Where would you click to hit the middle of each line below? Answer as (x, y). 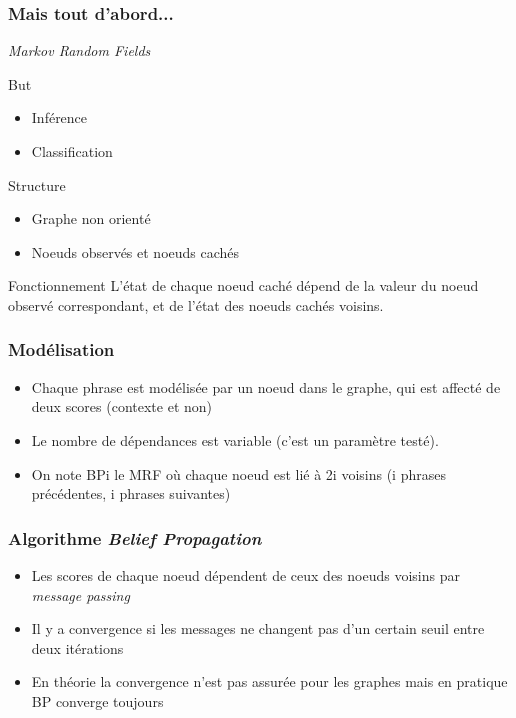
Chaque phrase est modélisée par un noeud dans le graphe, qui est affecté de (266, 386)
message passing (80, 594)
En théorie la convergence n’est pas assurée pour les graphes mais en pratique (269, 681)
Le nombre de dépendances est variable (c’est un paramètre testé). (235, 439)
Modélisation (61, 349)
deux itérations (77, 647)
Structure (37, 184)
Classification (72, 151)
